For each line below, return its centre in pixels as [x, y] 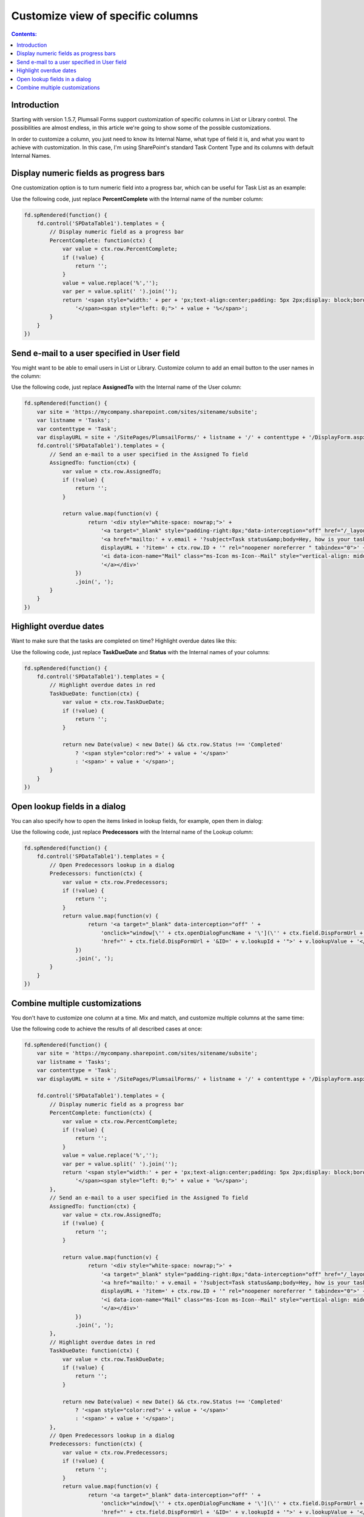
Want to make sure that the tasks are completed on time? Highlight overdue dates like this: [124, 641]
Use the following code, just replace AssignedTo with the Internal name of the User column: [126, 387]
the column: [26, 376]
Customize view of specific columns [105, 16]
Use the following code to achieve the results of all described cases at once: [107, 1029]
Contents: [24, 34]
